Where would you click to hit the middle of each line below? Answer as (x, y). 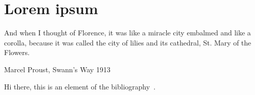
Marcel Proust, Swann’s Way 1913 (57, 69)
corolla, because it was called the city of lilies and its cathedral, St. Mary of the (128, 42)
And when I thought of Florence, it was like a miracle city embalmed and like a (128, 33)
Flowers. (17, 52)
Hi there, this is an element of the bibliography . (80, 86)
